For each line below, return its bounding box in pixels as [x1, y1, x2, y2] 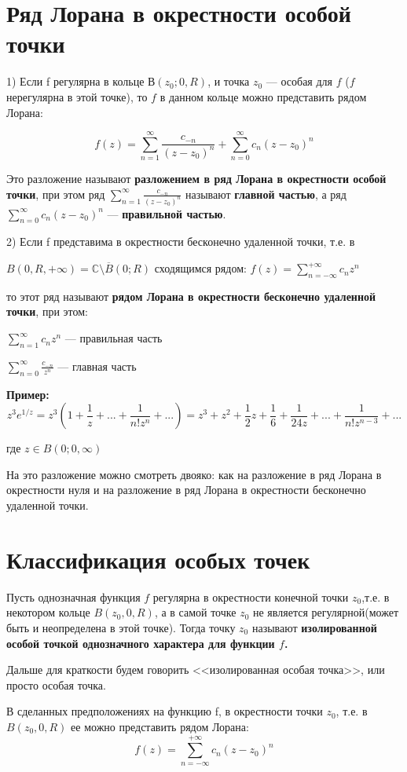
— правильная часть [64, 330, 163, 346]
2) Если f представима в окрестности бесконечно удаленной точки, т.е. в [6, 233, 355, 250]
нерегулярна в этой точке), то [6, 88, 148, 104]
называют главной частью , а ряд [185, 185, 346, 202]
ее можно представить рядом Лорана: [71, 718, 249, 734]
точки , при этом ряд [6, 185, 105, 202]
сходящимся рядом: [154, 260, 247, 276]
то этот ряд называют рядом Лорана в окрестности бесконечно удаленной [6, 287, 376, 304]
